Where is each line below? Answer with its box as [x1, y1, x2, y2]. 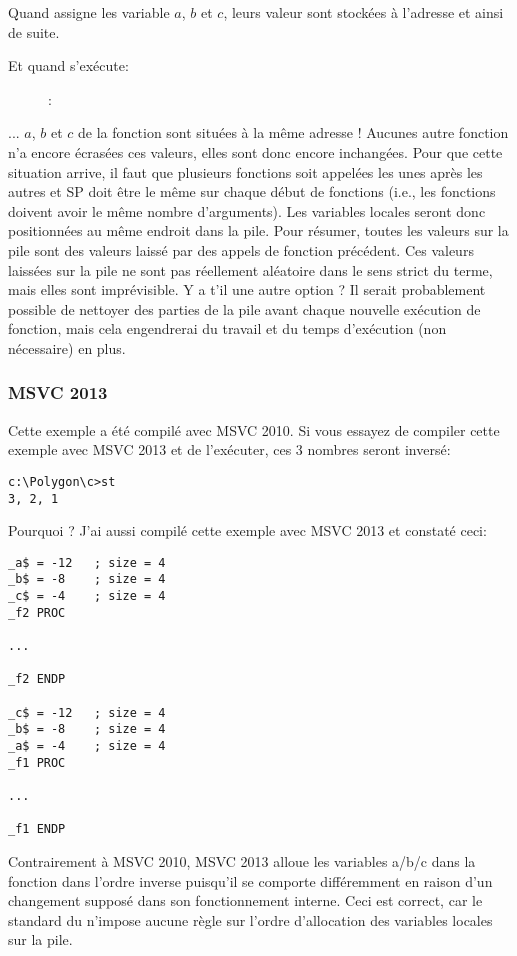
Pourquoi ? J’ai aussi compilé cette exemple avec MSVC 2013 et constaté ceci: [8, 520, 487, 541]
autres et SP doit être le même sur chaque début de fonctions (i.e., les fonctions [8, 181, 496, 202]
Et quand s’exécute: [8, 55, 129, 76]
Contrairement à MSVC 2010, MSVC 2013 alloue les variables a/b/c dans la [8, 850, 476, 871]
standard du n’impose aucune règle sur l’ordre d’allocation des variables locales [8, 909, 493, 930]
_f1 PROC [8, 755, 66, 770]
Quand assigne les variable [8, 2, 170, 22]
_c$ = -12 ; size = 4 [8, 705, 166, 720]
